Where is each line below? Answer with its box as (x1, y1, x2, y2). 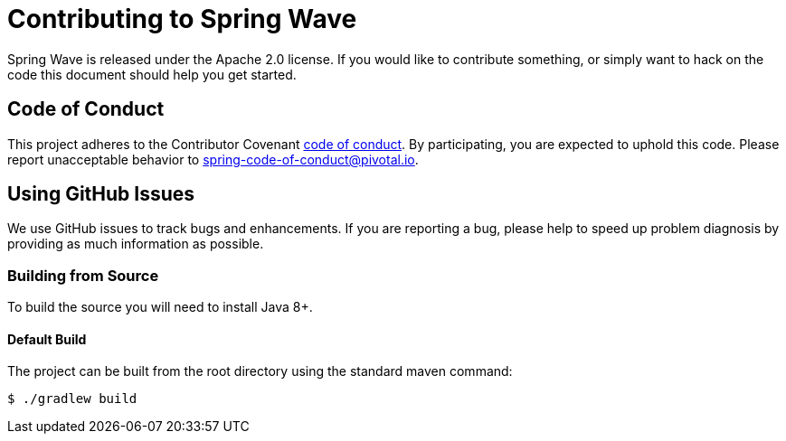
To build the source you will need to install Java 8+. (7, 299, 313, 315)
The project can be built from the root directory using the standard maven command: (7, 363, 513, 380)
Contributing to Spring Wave (7, 4, 357, 34)
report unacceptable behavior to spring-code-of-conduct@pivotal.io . (7, 151, 419, 167)
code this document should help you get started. (7, 66, 297, 82)
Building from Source (7, 266, 159, 285)
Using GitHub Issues (7, 183, 195, 206)
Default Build (7, 331, 87, 347)
